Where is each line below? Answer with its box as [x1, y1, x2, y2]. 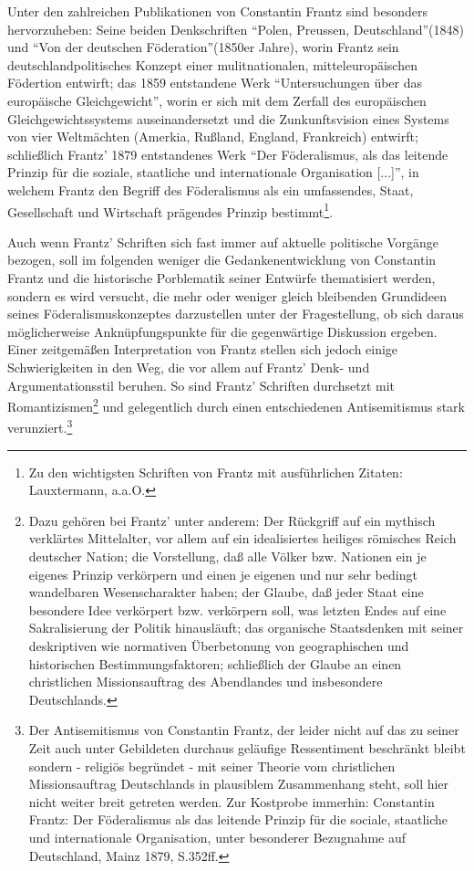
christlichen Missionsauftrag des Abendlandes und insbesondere [28, 672, 383, 691]
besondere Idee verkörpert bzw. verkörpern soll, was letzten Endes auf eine [28, 600, 447, 619]
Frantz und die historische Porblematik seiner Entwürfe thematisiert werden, [7, 268, 436, 287]
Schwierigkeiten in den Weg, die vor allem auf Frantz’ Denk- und [7, 357, 370, 376]
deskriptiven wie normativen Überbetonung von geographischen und [28, 635, 409, 655]
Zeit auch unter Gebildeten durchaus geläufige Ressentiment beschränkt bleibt [28, 738, 466, 757]
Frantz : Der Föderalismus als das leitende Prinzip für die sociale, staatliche [28, 810, 448, 829]
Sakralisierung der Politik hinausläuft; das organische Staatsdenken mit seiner [28, 618, 464, 637]
